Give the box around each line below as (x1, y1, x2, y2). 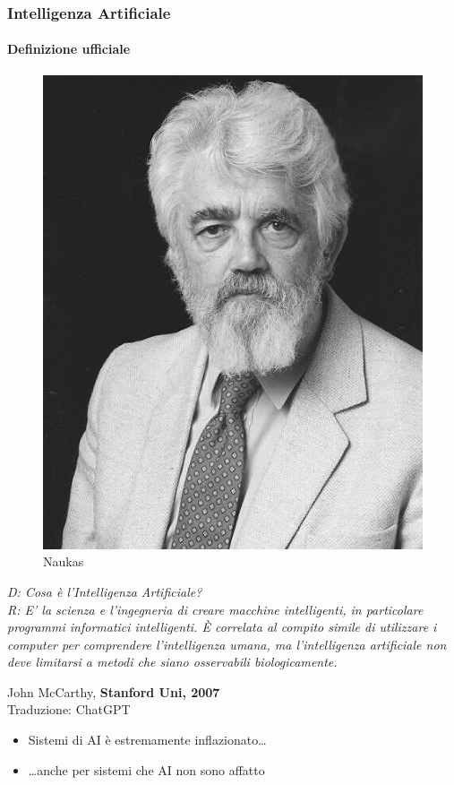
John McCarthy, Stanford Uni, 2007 (7, 682, 220, 701)
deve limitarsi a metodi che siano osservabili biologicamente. (7, 652, 338, 671)
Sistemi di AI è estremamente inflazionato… (28, 730, 267, 749)
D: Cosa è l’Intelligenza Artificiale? (7, 582, 202, 600)
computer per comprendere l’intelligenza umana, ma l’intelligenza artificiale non (7, 634, 447, 653)
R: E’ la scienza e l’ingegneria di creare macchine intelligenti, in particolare (7, 600, 424, 618)
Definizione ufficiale (7, 39, 131, 58)
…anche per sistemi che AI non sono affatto (28, 760, 265, 779)
